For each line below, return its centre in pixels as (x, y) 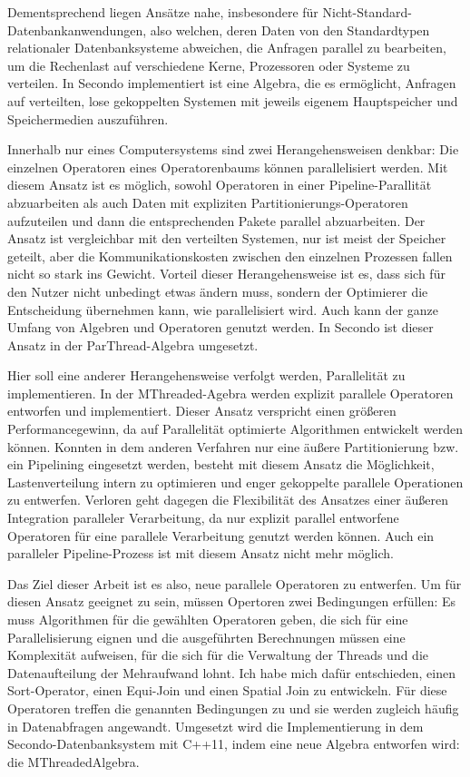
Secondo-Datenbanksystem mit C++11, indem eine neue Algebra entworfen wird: (234, 744)
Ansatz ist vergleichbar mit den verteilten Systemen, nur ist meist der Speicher (227, 238)
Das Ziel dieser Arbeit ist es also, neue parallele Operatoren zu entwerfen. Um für (235, 583)
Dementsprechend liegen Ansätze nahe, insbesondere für (163, 12)
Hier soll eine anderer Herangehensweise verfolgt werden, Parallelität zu (206, 375)
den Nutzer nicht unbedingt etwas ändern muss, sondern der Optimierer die (218, 291)
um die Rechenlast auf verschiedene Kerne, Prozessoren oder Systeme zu (209, 65)
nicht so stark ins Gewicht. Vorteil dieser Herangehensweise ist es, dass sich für (226, 274)
